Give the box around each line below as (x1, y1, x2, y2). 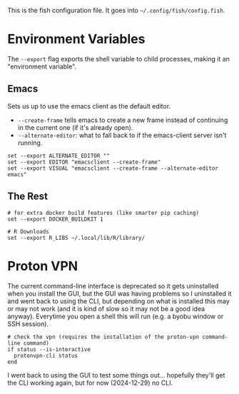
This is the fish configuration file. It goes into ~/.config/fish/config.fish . (7, 6, 225, 14)
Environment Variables (7, 31, 146, 47)
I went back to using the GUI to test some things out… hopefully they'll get (7, 370, 225, 379)
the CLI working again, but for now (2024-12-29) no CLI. (7, 378, 173, 387)
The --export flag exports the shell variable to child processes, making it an (7, 54, 230, 63)
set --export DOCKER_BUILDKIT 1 (7, 216, 103, 223)
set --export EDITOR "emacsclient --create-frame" (7, 158, 161, 166)
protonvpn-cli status (14, 352, 78, 359)
